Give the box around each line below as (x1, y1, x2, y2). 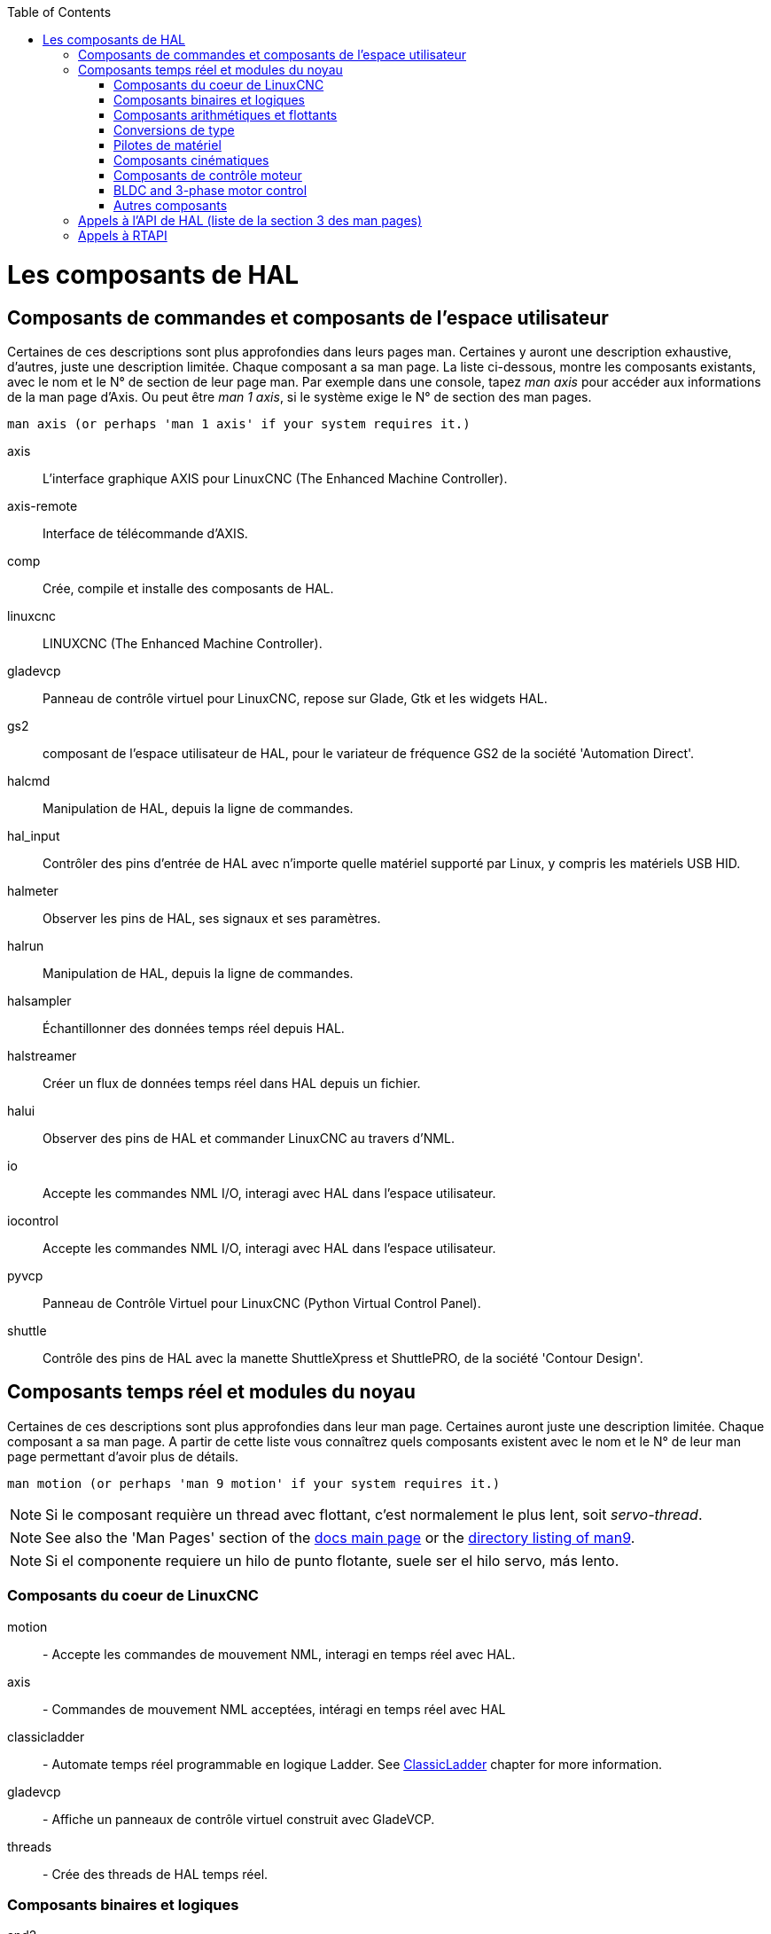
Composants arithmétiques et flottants (113, 107, 338, 122)
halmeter (7, 882, 58, 898)
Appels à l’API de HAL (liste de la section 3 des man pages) (78, 213, 423, 228)
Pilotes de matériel (113, 137, 222, 153)
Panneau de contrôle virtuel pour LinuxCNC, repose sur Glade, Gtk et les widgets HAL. (43, 690, 548, 706)
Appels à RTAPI (78, 228, 167, 243)
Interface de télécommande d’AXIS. (43, 525, 248, 541)
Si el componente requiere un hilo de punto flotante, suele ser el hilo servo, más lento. (45, 1551, 619, 1570)
